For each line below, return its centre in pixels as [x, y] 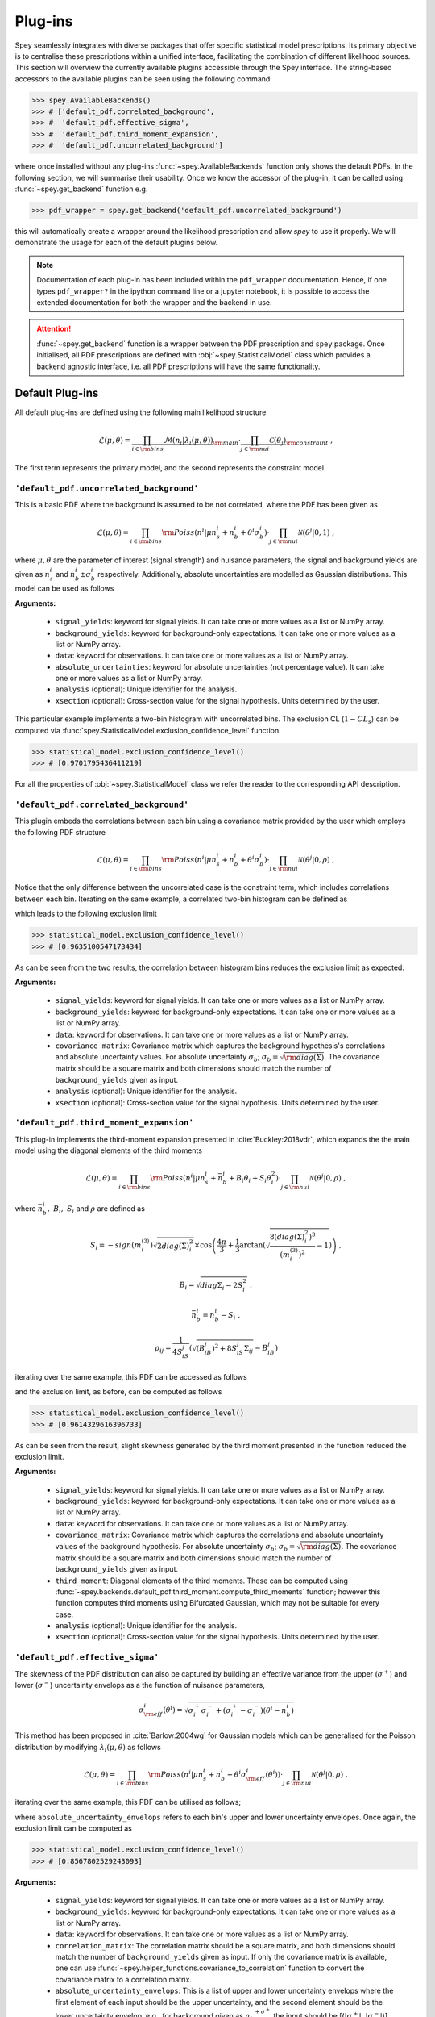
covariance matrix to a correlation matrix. [124, 1979]
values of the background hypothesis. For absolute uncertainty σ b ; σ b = [175, 1547]
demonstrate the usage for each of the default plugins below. [116, 243]
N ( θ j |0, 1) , [316, 531]
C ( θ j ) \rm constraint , [301, 441]
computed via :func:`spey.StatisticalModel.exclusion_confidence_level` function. [148, 730]
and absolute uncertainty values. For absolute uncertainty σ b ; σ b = [167, 1058]
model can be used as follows [64, 588]
